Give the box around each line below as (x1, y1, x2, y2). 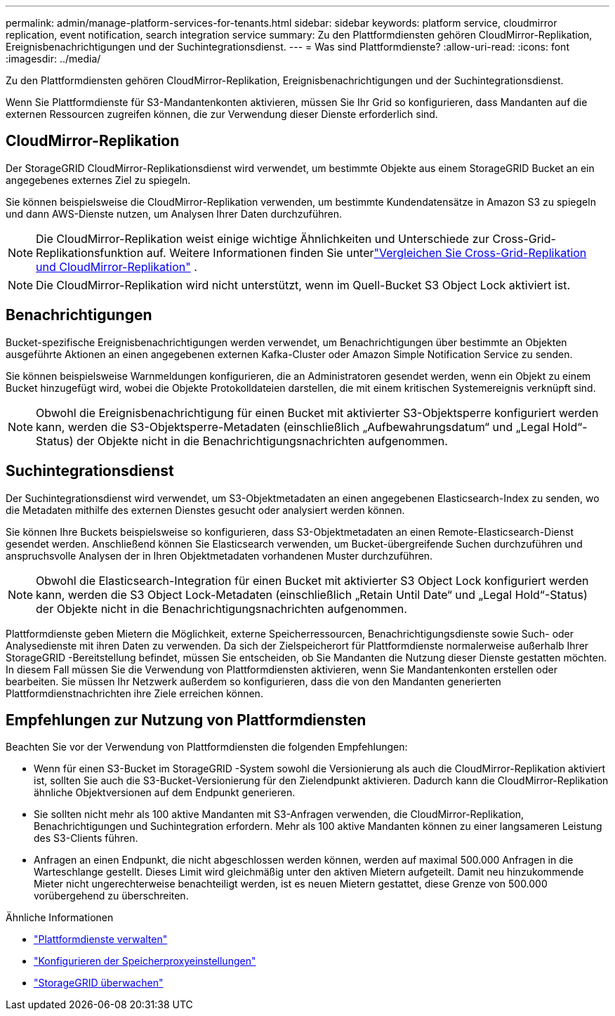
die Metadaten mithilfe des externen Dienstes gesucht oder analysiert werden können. (6, 503, 405, 516)
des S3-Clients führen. (34, 832, 138, 845)
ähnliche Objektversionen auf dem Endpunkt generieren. (34, 786, 296, 799)
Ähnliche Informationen (6, 911, 114, 924)
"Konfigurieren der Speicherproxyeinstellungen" (34, 955, 256, 968)
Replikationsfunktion (36, 245, 144, 260)
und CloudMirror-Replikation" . (36, 259, 197, 274)
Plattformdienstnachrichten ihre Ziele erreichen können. (6, 687, 263, 699)
